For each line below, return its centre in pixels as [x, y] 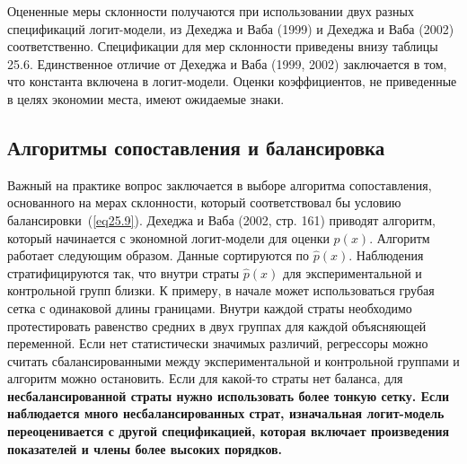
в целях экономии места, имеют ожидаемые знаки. [146, 98]
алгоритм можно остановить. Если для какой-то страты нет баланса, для [205, 378]
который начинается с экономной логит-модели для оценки [168, 237]
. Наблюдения [386, 255]
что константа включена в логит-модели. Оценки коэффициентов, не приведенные [232, 81]
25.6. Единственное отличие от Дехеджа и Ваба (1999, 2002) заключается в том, [227, 63]
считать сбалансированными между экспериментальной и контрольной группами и [233, 360]
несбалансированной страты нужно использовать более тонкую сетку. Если [229, 395]
